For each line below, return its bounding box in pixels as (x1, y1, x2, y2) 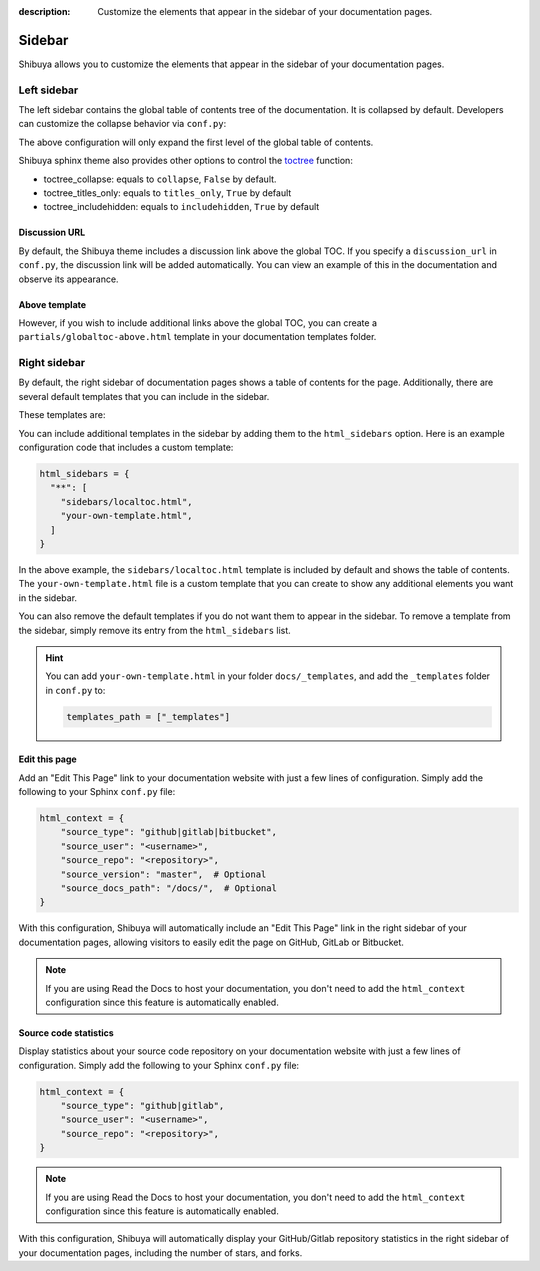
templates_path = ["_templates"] (66, 711, 230, 722)
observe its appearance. (18, 273, 119, 285)
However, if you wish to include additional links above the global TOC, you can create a (18, 316, 378, 329)
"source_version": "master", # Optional (60, 868, 267, 880)
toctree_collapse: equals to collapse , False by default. (43, 173, 277, 185)
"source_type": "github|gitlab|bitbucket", (60, 826, 277, 838)
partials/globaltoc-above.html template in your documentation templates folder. (18, 331, 377, 343)
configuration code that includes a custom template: (18, 441, 234, 454)
